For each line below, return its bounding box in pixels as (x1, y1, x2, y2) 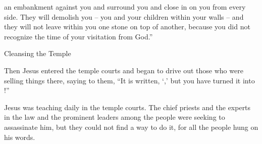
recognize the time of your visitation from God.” (4, 31, 153, 41)
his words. (4, 131, 35, 142)
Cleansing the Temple (4, 48, 71, 59)
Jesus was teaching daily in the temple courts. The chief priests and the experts (4, 102, 251, 112)
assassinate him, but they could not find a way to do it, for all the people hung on (4, 121, 258, 132)
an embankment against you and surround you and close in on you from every (4, 2, 246, 12)
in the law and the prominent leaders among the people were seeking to (4, 112, 225, 122)
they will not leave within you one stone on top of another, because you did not (4, 21, 250, 32)
